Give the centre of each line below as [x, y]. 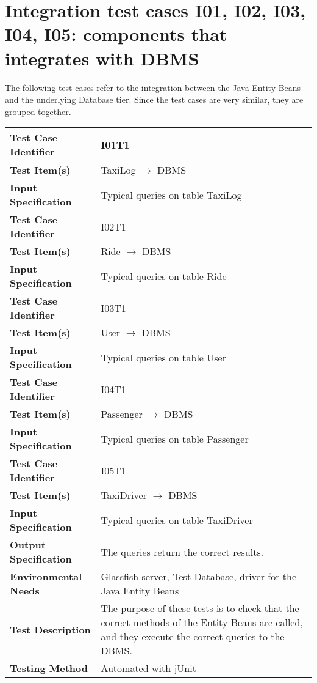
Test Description [50, 629]
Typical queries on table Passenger [175, 438]
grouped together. [38, 111]
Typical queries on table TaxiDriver [177, 520]
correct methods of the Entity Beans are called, [202, 622]
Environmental [46, 577]
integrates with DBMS [102, 58]
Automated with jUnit [148, 668]
